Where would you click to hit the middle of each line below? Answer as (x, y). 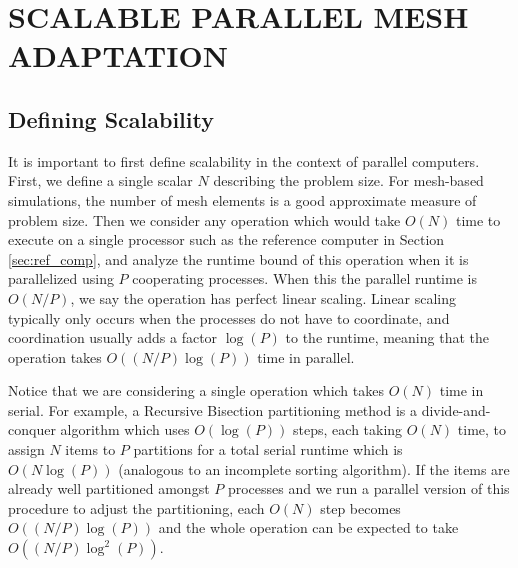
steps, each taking (348, 429)
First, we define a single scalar (100, 180)
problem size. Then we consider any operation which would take (204, 219)
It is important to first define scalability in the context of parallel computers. (244, 160)
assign (26, 449)
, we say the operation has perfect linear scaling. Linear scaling (263, 297)
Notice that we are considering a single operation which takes (196, 390)
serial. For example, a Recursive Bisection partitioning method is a (212, 409)
